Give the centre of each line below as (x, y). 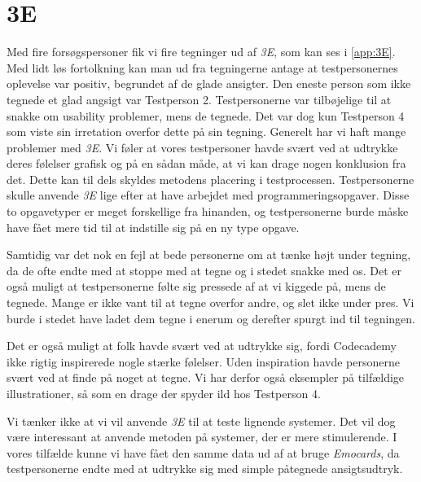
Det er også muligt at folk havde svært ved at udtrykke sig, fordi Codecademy (202, 346)
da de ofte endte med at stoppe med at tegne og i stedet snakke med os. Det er (204, 270)
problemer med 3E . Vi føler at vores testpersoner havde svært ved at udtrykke (202, 147)
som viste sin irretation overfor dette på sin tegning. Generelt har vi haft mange (206, 131)
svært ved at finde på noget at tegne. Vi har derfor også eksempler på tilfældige (206, 377)
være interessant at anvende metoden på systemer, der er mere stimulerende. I (202, 437)
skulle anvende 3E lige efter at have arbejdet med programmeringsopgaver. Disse (208, 195)
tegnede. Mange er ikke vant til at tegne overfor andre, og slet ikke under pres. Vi (210, 302)
